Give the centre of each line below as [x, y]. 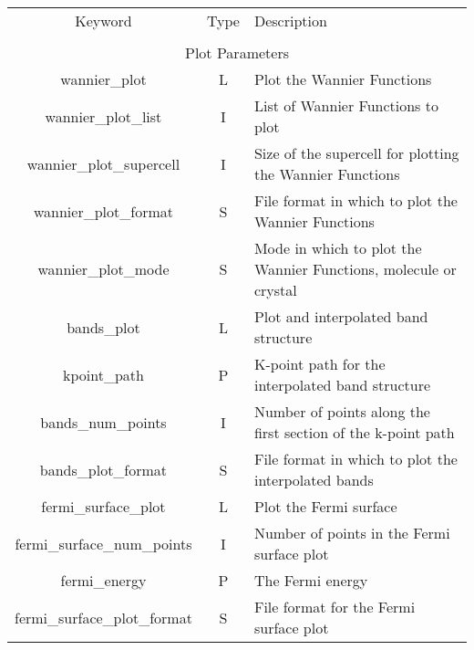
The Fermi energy [311, 580]
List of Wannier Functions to [346, 105]
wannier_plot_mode [103, 269]
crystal [275, 290]
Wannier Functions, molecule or [355, 269]
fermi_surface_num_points [103, 543]
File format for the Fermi [335, 607]
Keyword [103, 21]
